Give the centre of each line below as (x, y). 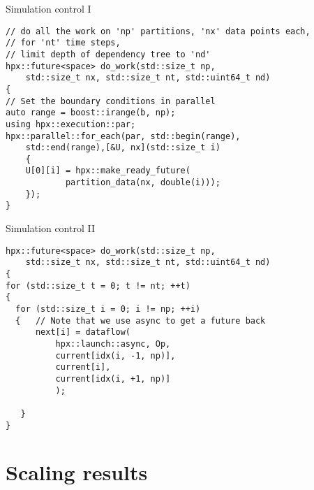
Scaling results (77, 472)
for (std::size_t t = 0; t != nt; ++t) (98, 286)
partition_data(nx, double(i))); (143, 183)
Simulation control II (51, 228)
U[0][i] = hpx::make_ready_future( (108, 171)
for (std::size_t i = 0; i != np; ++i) (108, 309)
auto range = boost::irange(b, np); (91, 113)
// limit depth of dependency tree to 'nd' (108, 54)
